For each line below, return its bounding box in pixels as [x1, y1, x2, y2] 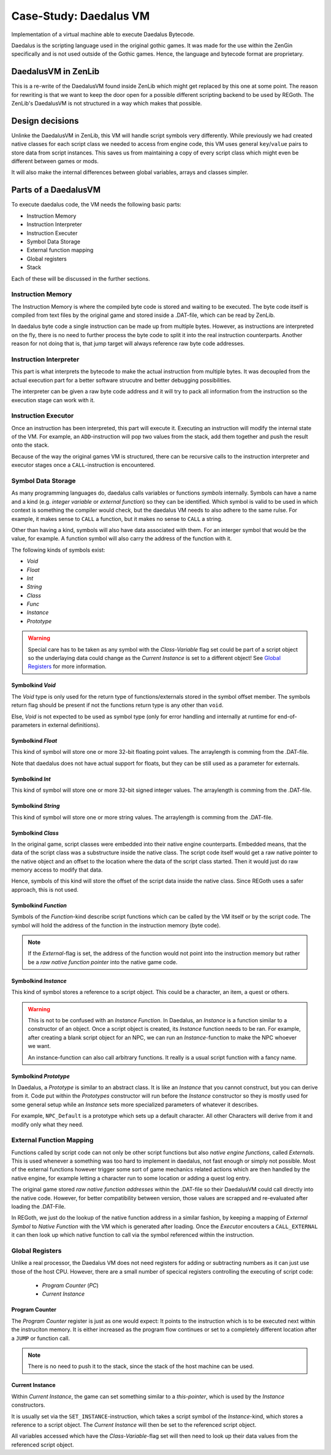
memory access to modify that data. [11, 866, 103, 873]
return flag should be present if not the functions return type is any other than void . [11, 702, 224, 709]
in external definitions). [42, 721, 101, 729]
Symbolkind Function [11, 902, 67, 909]
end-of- [277, 713, 297, 720]
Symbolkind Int [11, 775, 51, 783]
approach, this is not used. [11, 886, 79, 893]
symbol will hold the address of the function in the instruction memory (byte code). [11, 921, 221, 929]
